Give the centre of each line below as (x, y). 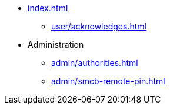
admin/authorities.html (95, 63)
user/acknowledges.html (99, 26)
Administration (56, 44)
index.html (48, 8)
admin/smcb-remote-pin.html (108, 81)
